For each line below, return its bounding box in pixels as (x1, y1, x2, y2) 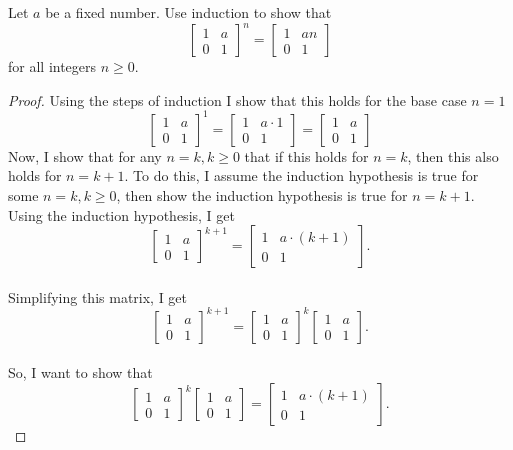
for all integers (8, 56, 97, 77)
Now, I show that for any (8, 145, 162, 166)
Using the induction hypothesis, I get (8, 204, 235, 225)
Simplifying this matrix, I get (8, 286, 188, 307)
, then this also (407, 145, 499, 166)
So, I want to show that (8, 362, 153, 383)
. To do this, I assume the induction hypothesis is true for (124, 165, 479, 186)
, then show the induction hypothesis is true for (116, 184, 408, 205)
